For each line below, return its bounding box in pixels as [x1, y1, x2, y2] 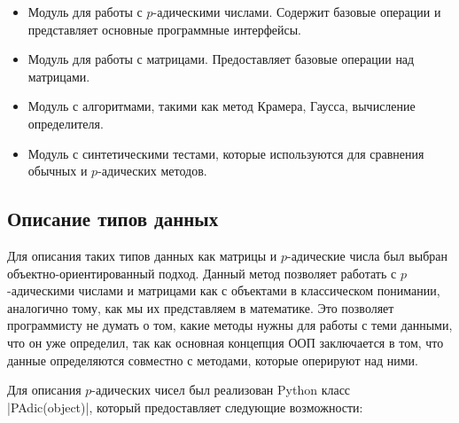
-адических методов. [97, 161, 207, 180]
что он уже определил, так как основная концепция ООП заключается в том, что [7, 333, 444, 351]
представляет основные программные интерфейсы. [27, 20, 301, 38]
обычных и [27, 161, 88, 180]
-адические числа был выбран [286, 246, 448, 264]
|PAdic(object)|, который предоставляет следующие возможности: [7, 397, 363, 416]
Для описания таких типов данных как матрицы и [7, 246, 277, 264]
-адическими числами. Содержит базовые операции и [152, 3, 441, 20]
